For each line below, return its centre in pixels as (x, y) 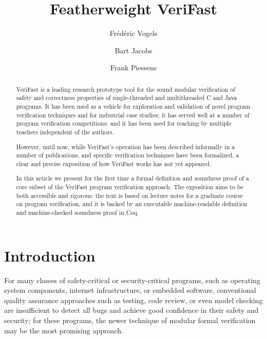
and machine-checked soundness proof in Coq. (78, 213)
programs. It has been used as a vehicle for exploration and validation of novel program (133, 106)
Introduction (50, 255)
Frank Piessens (133, 67)
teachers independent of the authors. (65, 132)
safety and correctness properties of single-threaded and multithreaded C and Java (127, 98)
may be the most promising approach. (64, 330)
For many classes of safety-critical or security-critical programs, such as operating (132, 280)
